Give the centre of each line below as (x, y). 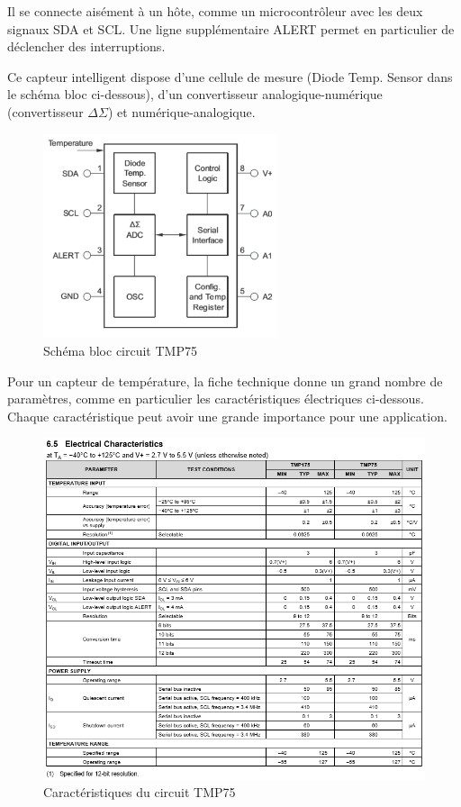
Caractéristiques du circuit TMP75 (140, 792)
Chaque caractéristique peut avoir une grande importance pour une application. (227, 416)
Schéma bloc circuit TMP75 (120, 350)
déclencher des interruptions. (86, 46)
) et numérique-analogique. (181, 111)
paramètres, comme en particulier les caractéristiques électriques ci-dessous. (216, 399)
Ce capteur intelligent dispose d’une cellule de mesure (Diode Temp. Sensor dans (230, 76)
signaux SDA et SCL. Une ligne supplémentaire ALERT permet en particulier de (231, 28)
